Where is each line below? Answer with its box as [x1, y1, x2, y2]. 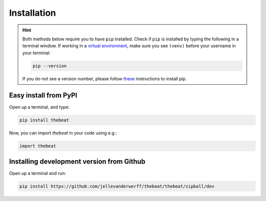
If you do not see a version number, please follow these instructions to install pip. [22, 75, 187, 81]
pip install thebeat [19, 117, 69, 123]
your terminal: [22, 50, 51, 56]
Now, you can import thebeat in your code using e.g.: [9, 130, 117, 135]
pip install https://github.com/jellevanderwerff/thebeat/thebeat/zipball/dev [19, 184, 214, 189]
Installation [9, 7, 56, 18]
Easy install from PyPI [9, 91, 77, 100]
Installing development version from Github [9, 157, 146, 166]
